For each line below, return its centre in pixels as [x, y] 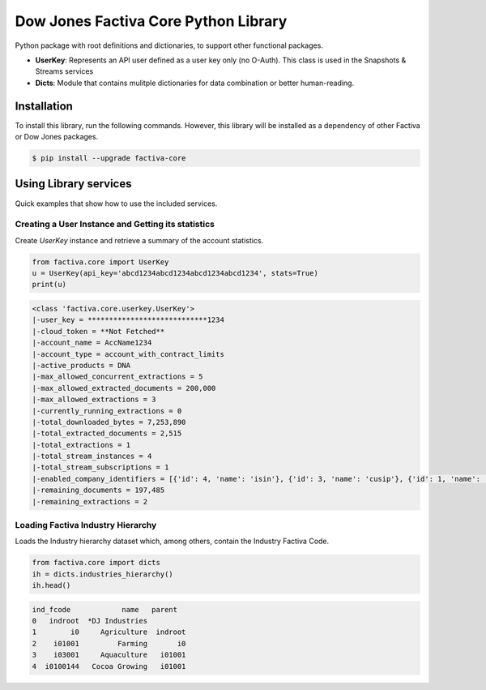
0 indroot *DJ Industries [90, 621]
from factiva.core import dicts [96, 563]
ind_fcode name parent [105, 609]
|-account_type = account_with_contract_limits [128, 354]
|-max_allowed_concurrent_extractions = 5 [117, 377]
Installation [44, 106]
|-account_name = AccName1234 [92, 343]
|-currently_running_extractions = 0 [107, 411]
